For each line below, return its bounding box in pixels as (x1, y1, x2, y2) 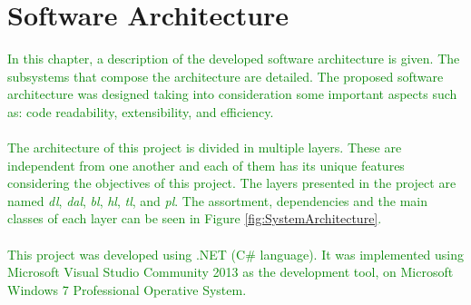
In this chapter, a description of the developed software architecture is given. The (7, 49, 460, 68)
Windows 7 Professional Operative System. (7, 280, 247, 299)
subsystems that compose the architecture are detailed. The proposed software (7, 66, 444, 85)
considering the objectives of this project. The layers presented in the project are (7, 173, 456, 192)
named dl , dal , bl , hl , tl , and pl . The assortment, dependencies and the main (7, 191, 427, 210)
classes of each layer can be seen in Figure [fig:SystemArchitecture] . (7, 209, 382, 228)
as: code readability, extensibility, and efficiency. (7, 102, 274, 121)
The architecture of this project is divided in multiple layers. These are (7, 138, 402, 157)
